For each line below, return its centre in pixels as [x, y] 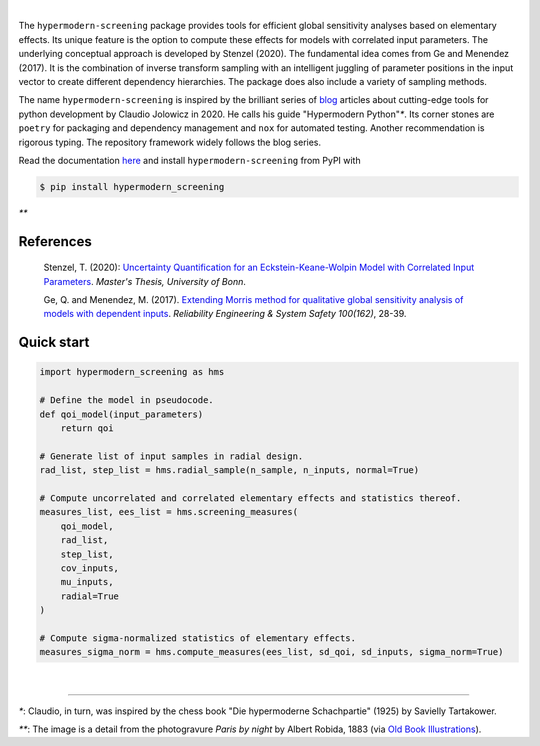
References [55, 241]
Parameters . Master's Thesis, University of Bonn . [145, 281]
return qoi [87, 428]
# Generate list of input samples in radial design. [171, 456]
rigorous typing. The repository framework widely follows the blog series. [170, 142]
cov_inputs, [90, 568]
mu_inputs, [87, 582]
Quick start [54, 342]
